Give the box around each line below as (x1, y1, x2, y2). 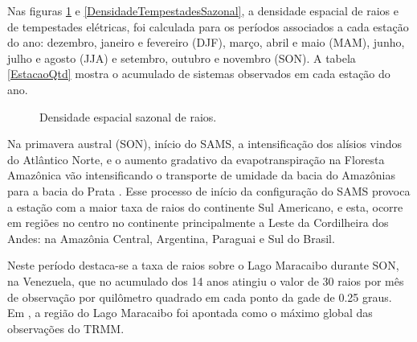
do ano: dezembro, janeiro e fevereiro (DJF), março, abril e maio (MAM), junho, (7, 34, 405, 51)
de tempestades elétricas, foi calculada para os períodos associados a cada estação (7, 18, 409, 35)
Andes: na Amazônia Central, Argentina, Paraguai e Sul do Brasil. (7, 229, 335, 246)
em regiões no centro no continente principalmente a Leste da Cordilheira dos (7, 214, 389, 231)
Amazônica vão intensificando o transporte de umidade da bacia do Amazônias (7, 167, 395, 183)
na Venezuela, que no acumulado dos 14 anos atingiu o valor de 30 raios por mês (7, 272, 404, 289)
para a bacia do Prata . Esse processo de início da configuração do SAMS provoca (7, 182, 411, 199)
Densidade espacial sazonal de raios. (39, 108, 217, 125)
